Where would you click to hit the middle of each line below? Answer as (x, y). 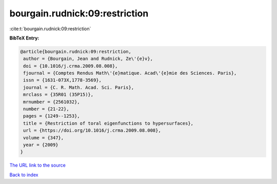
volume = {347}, (44, 138)
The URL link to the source (38, 165)
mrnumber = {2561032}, (52, 102)
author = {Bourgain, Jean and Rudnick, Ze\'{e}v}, (88, 59)
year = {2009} (41, 145)
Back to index (24, 175)
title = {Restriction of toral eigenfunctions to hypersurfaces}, (108, 123)
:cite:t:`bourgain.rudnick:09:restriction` (50, 29)
